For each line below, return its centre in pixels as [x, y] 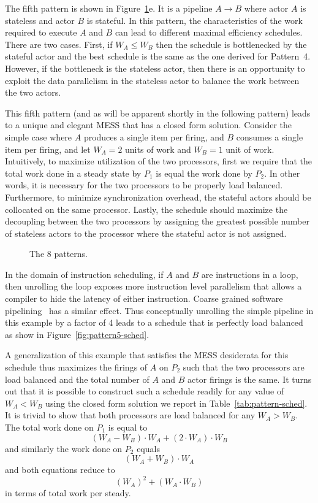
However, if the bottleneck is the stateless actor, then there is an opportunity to [155, 68]
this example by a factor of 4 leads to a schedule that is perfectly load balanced [154, 322]
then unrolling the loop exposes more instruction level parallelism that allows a [153, 286]
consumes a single [270, 136]
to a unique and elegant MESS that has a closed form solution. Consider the [149, 125]
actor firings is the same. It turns [250, 379]
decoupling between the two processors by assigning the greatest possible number [157, 221]
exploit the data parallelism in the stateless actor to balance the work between [152, 80]
